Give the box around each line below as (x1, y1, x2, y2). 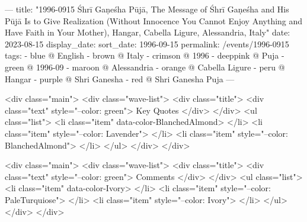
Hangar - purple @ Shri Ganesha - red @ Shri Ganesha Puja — (5, 72, 235, 85)
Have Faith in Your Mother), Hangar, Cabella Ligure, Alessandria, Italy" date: (5, 26, 290, 38)
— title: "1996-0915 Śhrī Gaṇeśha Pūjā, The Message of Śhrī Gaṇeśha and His (5, 3, 289, 15)
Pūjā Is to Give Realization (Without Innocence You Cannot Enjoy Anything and (5, 14, 303, 27)
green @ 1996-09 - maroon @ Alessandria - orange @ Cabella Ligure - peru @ (5, 60, 285, 73)
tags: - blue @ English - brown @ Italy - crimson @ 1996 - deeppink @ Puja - (5, 49, 284, 62)
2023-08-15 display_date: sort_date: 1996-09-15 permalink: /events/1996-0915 (5, 37, 289, 50)
